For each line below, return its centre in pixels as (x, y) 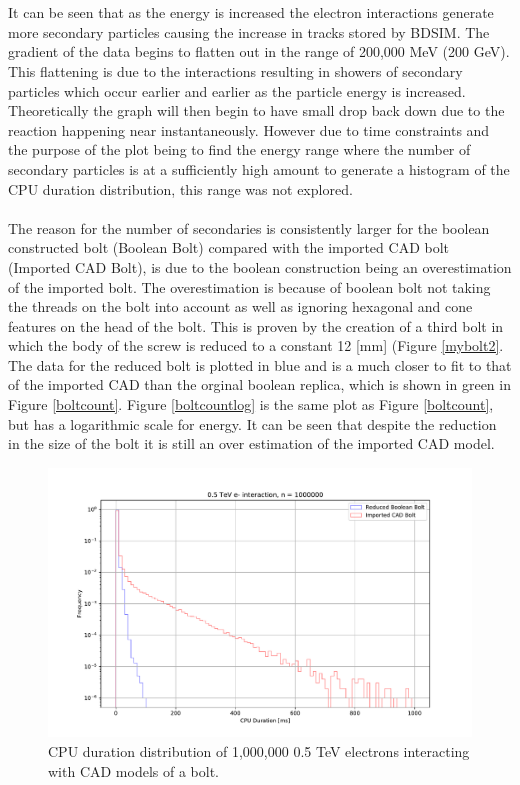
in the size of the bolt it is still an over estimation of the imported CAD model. (251, 443)
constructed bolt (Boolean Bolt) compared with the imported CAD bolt (229, 247)
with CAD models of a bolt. (133, 770)
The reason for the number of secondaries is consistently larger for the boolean (249, 227)
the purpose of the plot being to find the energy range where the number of (239, 149)
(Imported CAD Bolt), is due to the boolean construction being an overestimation (260, 266)
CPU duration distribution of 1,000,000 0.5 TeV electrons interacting (259, 750)
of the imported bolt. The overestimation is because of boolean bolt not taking (249, 286)
